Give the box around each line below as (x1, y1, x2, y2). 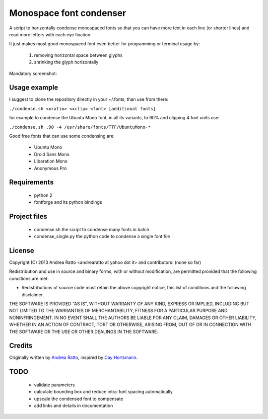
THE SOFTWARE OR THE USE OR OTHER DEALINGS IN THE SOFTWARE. (9, 329, 158, 335)
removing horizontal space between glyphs (34, 52, 123, 58)
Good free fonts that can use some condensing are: (9, 133, 115, 139)
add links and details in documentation (34, 403, 113, 409)
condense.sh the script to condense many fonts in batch (34, 226, 150, 232)
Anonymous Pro (34, 165, 67, 171)
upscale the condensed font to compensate (34, 396, 124, 402)
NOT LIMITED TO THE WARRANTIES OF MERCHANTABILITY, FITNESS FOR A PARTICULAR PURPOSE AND (9, 308, 228, 314)
